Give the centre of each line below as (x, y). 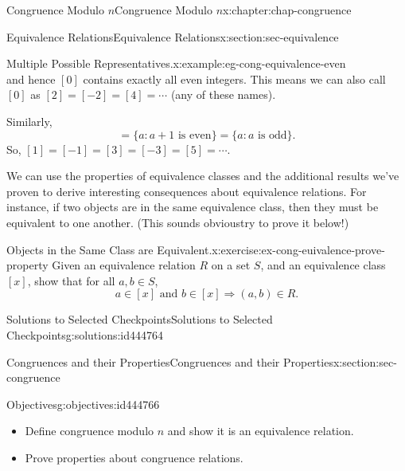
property (27, 265)
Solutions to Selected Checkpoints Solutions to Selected (140, 319)
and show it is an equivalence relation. (261, 431)
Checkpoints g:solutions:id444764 (85, 334)
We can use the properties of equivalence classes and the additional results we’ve (203, 176)
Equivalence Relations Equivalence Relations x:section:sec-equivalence (173, 36)
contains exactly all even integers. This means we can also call (234, 78)
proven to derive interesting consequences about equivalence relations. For (187, 191)
